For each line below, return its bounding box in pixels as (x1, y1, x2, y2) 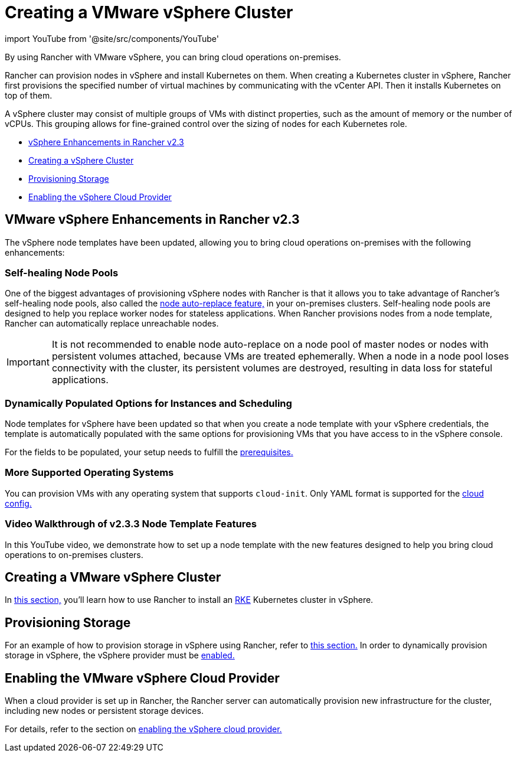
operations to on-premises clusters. (5, 549, 143, 560)
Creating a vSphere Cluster (28, 155, 134, 165)
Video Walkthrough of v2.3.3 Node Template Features (5, 518, 257, 530)
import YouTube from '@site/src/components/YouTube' (5, 33, 220, 44)
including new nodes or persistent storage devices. (5, 706, 204, 716)
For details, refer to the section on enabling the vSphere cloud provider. (5, 724, 282, 735)
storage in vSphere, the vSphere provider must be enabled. (5, 650, 235, 661)
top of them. (5, 90, 53, 100)
